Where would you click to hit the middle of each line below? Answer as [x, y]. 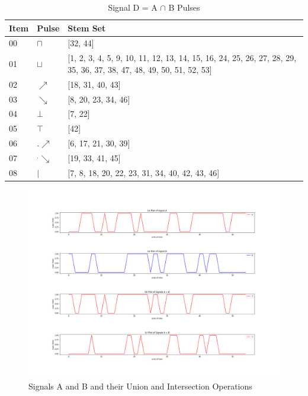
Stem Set [87, 28]
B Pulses [184, 7]
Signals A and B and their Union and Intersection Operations [140, 386]
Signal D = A [133, 7]
